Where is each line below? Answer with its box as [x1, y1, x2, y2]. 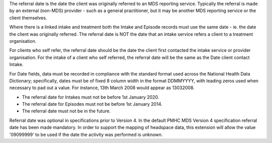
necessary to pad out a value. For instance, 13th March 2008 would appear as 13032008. [9, 85, 195, 91]
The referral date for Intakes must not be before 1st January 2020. [22, 94, 160, 100]
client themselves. [9, 15, 47, 21]
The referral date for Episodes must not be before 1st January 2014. [22, 101, 163, 107]
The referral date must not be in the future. [22, 108, 111, 114]
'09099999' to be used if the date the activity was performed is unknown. [9, 131, 163, 137]
